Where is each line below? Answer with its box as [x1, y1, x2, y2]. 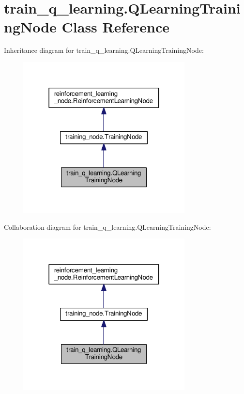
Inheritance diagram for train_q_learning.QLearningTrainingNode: [4, 45, 204, 55]
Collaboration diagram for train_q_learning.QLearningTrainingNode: [4, 221, 211, 232]
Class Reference [61, 17, 170, 37]
